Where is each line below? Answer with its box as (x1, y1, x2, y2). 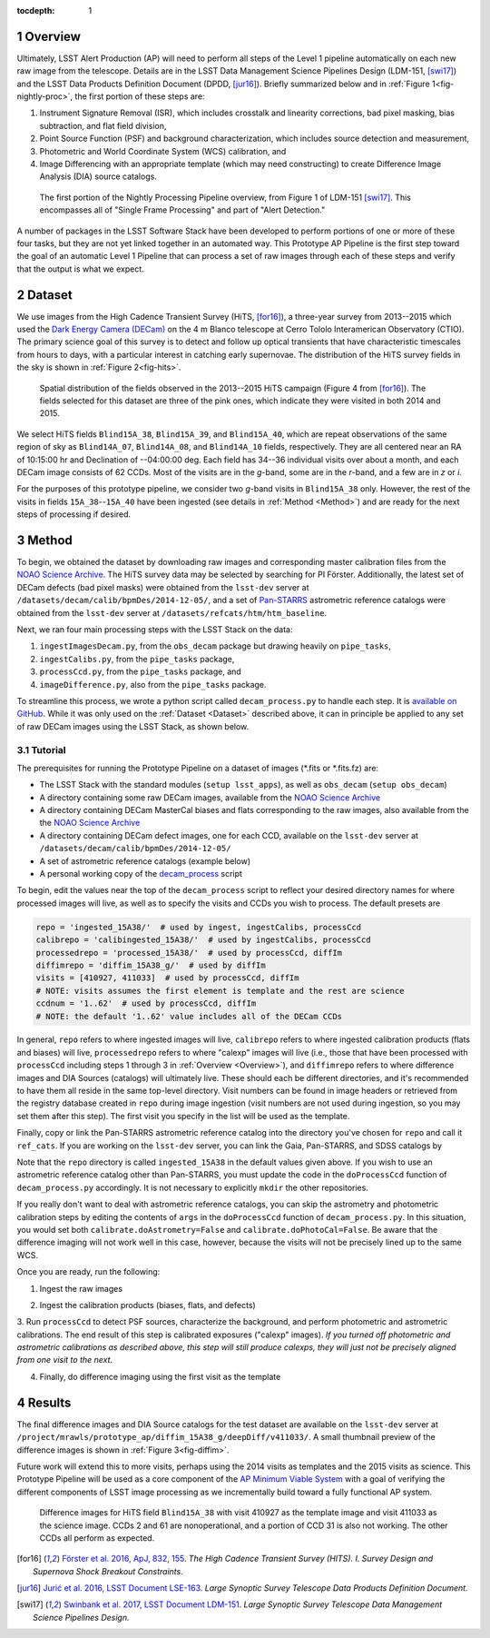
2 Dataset (16, 287, 73, 303)
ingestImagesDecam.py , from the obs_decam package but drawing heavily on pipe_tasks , (39, 640, 392, 651)
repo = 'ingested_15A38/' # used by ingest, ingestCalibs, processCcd (35, 922, 362, 932)
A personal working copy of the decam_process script (39, 869, 242, 879)
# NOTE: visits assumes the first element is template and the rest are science (35, 986, 405, 996)
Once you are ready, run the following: (16, 1266, 161, 1277)
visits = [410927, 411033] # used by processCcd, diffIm (35, 973, 299, 983)
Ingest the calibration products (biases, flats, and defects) (39, 1299, 256, 1310)
